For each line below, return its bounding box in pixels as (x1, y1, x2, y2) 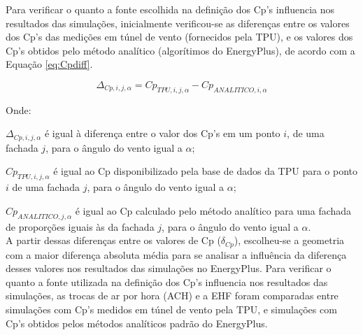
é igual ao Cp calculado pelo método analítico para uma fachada (75, 203, 352, 218)
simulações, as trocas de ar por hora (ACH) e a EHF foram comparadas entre (6, 288, 339, 303)
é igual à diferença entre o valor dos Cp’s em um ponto (44, 126, 280, 141)
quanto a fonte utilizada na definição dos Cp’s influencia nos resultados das (6, 274, 328, 289)
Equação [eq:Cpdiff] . (6, 57, 93, 71)
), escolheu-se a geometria (234, 233, 345, 248)
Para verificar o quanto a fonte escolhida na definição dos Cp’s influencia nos (6, 2, 335, 16)
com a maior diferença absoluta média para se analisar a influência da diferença (6, 247, 347, 262)
